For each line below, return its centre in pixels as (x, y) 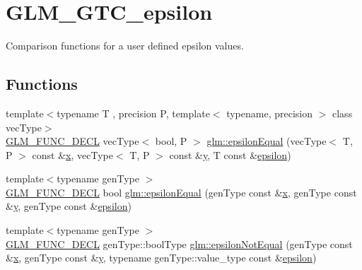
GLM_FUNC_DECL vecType (72, 141)
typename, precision (270, 113)
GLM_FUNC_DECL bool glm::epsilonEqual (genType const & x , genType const (181, 192)
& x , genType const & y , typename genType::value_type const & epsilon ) (161, 258)
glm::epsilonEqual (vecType (267, 141)
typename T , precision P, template (133, 113)
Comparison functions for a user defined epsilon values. (125, 46)
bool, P (171, 141)
